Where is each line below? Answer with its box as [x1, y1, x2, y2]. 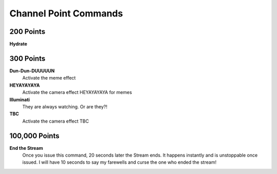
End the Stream [9, 145, 43, 151]
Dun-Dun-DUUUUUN [9, 67, 55, 74]
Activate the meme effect [22, 75, 76, 81]
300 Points [9, 54, 46, 63]
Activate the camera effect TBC [22, 118, 89, 124]
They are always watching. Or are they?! [22, 103, 108, 110]
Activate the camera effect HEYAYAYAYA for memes [22, 89, 132, 95]
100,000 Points [9, 131, 60, 140]
